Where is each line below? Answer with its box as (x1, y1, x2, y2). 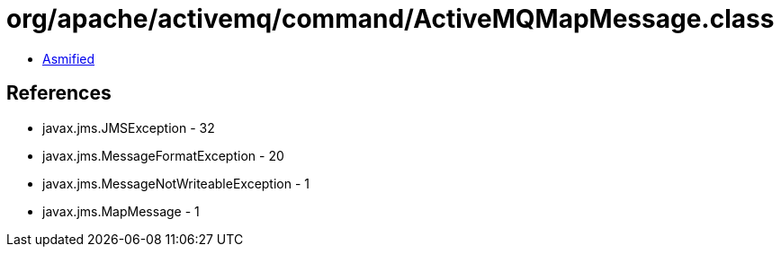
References (6, 82, 112, 105)
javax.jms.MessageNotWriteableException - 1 (42, 175, 310, 191)
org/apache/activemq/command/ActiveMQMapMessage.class (6, 4, 775, 34)
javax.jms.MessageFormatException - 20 (42, 147, 284, 163)
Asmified (42, 50, 95, 66)
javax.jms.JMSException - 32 (42, 119, 215, 136)
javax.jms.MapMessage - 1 (42, 203, 200, 219)
